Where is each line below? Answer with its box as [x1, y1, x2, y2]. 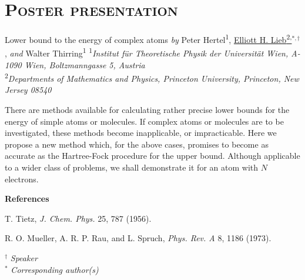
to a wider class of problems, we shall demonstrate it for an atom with [5, 161, 259, 174]
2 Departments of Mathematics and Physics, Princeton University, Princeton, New [5, 71, 299, 84]
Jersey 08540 [5, 84, 52, 96]
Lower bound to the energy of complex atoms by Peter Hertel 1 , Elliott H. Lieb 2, [5, 32, 292, 45]
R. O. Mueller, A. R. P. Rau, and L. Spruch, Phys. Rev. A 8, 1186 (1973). [5, 232, 272, 244]
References [5, 192, 49, 205]
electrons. [5, 172, 39, 185]
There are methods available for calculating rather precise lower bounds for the [5, 104, 290, 116]
